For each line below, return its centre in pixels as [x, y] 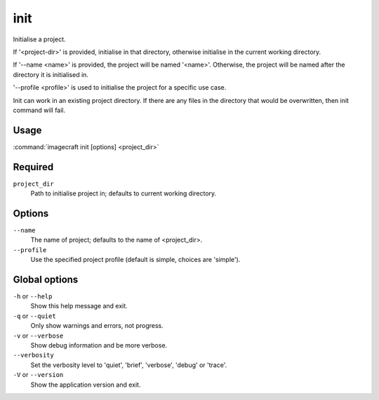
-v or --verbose [38, 336]
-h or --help [33, 296]
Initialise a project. [39, 39]
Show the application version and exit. [86, 385]
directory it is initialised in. [51, 74]
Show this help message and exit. [79, 306]
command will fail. [39, 110]
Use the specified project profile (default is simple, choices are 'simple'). [135, 260]
